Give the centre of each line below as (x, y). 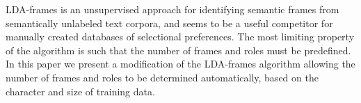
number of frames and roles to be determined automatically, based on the (162, 77)
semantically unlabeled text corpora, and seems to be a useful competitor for (169, 23)
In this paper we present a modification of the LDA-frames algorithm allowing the (180, 64)
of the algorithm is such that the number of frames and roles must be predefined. (178, 50)
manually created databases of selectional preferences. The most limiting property (180, 37)
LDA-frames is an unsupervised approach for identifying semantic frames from (173, 9)
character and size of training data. (80, 91)
